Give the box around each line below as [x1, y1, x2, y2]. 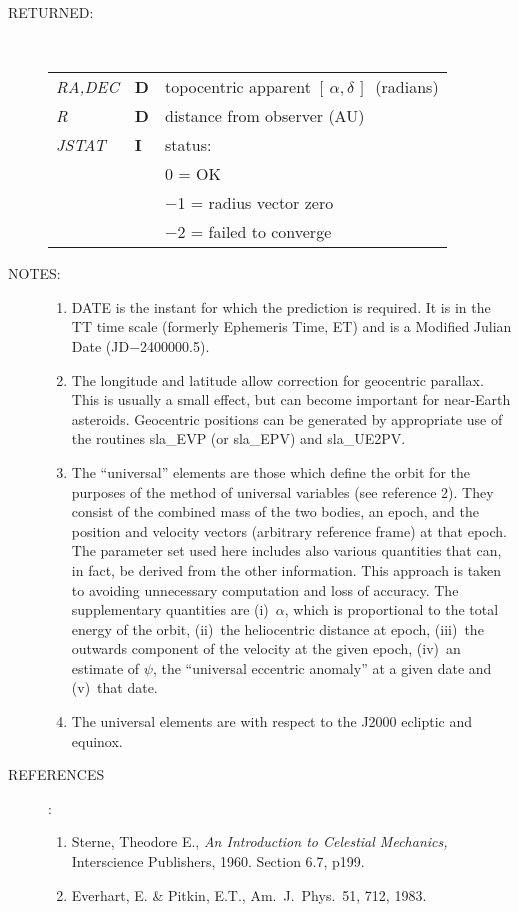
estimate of [71, 657, 140, 678]
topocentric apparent [164, 75, 311, 99]
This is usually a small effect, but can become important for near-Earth [71, 389, 511, 410]
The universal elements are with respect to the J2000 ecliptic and [71, 711, 473, 732]
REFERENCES [8, 764, 105, 785]
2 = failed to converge [177, 220, 332, 244]
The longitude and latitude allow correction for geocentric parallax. [71, 369, 484, 390]
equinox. [71, 730, 123, 751]
